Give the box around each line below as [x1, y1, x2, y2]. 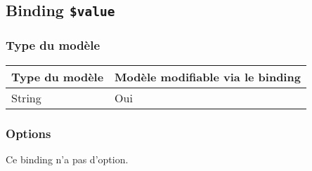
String [11, 89, 41, 106]
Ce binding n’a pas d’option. [6, 151, 129, 166]
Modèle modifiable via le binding [115, 68, 301, 85]
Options [6, 124, 51, 142]
